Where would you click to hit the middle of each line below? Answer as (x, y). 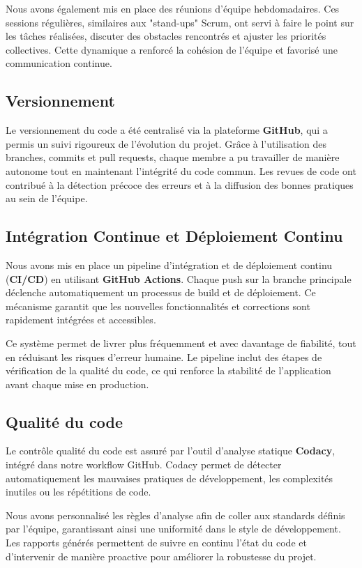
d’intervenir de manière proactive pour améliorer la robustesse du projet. (161, 556)
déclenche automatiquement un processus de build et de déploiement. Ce (161, 292)
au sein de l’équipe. (47, 198)
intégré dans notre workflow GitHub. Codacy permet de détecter (144, 465)
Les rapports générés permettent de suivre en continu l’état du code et (156, 543)
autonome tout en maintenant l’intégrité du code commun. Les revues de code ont (181, 170)
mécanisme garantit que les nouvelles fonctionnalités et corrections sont (158, 306)
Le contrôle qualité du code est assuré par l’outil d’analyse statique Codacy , (171, 451)
